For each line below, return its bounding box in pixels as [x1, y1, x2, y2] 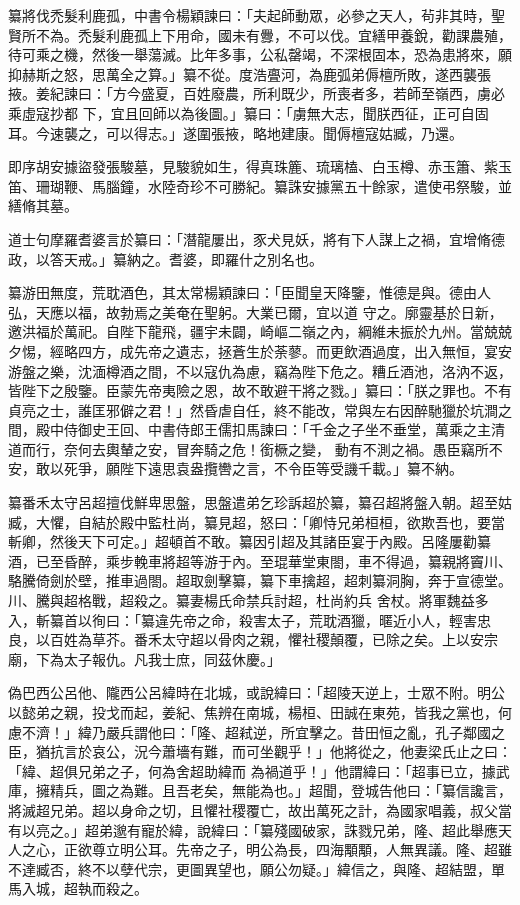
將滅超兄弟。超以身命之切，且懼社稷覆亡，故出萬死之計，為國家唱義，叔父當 [8, 799, 512, 820]
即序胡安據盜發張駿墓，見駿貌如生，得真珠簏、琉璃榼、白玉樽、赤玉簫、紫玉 [8, 156, 512, 177]
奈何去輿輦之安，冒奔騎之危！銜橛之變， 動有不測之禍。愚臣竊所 [63, 438, 489, 459]
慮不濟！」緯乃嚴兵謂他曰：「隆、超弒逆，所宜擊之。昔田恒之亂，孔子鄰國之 [8, 721, 505, 742]
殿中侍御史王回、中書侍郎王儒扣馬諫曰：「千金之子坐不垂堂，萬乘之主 [35, 419, 491, 440]
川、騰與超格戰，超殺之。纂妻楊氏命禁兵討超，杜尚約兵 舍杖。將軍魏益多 [8, 590, 489, 611]
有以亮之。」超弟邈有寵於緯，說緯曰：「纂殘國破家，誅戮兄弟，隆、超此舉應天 [8, 819, 512, 840]
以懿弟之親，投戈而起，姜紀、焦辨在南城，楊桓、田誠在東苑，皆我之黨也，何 [8, 702, 512, 722]
